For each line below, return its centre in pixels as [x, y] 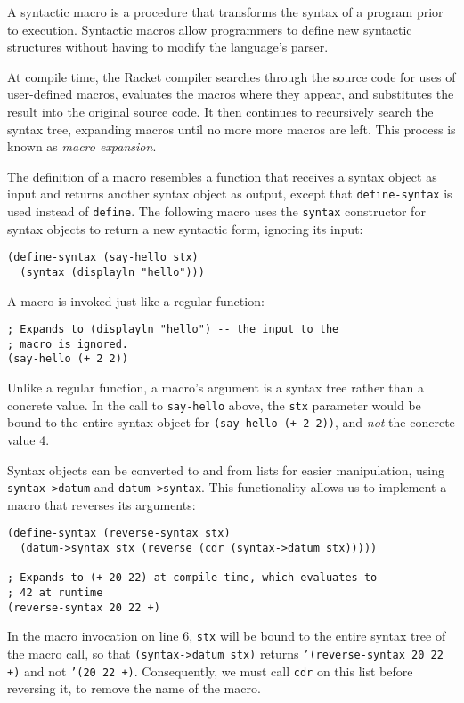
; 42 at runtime [55, 593]
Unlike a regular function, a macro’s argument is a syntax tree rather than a [216, 388]
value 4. [28, 440]
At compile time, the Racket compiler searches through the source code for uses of [232, 76]
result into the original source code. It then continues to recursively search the [220, 111]
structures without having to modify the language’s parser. [168, 47]
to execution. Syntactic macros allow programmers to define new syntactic [210, 29]
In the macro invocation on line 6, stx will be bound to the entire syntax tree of [227, 636]
